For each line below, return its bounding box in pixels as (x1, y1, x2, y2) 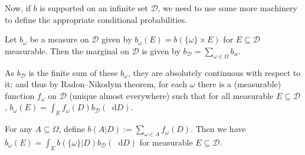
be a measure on (29, 33, 89, 45)
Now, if (5, 2, 31, 14)
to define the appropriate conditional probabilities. (5, 13, 188, 25)
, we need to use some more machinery (158, 2, 297, 14)
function (5, 89, 35, 101)
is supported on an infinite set (40, 2, 148, 14)
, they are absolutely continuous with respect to (127, 66, 301, 78)
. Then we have (191, 123, 246, 135)
